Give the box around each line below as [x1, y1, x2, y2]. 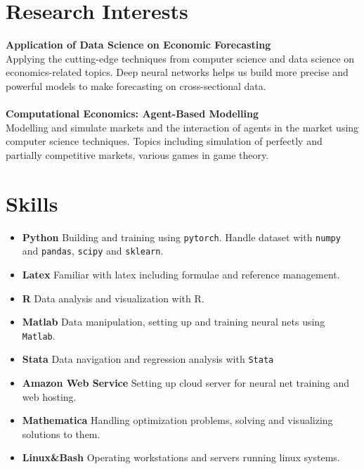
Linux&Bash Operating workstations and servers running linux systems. [22, 450, 340, 465]
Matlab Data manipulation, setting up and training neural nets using [22, 314, 325, 329]
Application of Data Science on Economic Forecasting [6, 37, 271, 52]
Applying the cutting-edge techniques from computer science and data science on [6, 51, 355, 65]
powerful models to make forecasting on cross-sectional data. [6, 78, 266, 93]
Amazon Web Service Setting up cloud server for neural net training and [22, 375, 350, 390]
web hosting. [22, 389, 77, 404]
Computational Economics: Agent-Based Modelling [6, 106, 259, 121]
